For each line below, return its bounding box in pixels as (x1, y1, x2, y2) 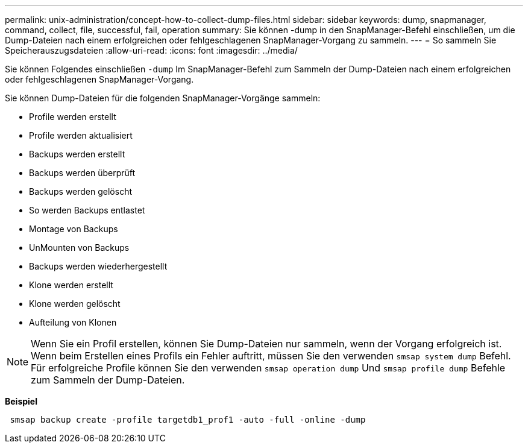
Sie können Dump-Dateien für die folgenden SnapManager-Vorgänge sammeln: (5, 93, 321, 103)
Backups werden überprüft (29, 168, 136, 178)
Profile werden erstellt (29, 112, 116, 122)
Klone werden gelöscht (29, 298, 121, 309)
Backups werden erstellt (29, 149, 125, 159)
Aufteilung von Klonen (29, 317, 117, 327)
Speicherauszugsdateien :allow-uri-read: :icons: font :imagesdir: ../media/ (5, 45, 298, 55)
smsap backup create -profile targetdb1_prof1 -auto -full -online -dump (10, 415, 366, 424)
